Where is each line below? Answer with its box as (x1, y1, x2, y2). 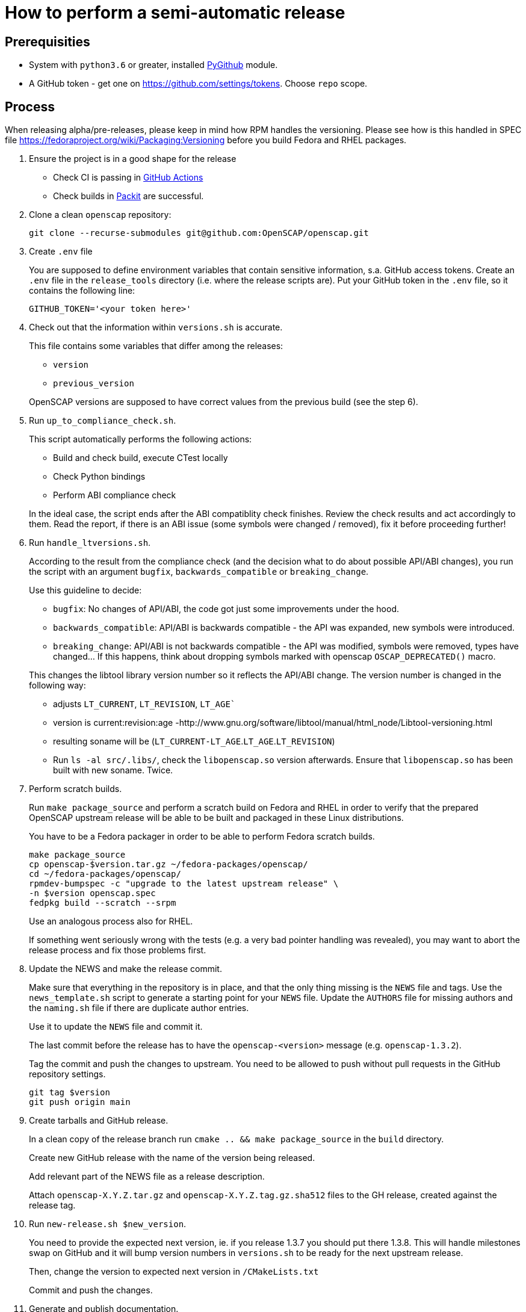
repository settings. (29, 1069, 106, 1080)
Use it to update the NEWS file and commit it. (29, 1021, 203, 1032)
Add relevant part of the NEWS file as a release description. (29, 1171, 265, 1182)
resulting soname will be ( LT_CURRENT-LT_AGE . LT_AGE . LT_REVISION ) (53, 736, 335, 747)
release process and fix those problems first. (29, 945, 206, 956)
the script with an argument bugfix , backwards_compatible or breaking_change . (29, 566, 369, 577)
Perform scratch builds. (29, 784, 122, 794)
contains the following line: (29, 285, 135, 296)
